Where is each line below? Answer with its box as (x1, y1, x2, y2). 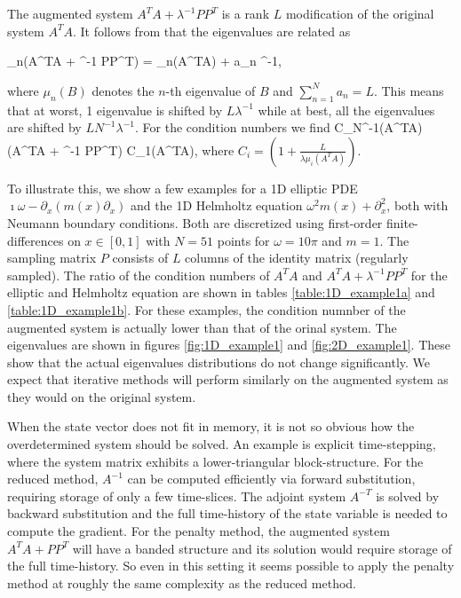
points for (217, 231, 270, 249)
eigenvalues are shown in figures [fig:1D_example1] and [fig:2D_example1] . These (7, 335, 450, 354)
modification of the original (285, 4, 434, 22)
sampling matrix (7, 248, 97, 267)
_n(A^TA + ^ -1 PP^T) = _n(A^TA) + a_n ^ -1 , (7, 51, 282, 70)
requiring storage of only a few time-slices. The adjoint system (7, 486, 346, 505)
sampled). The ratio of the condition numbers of (7, 265, 270, 284)
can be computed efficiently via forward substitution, (127, 469, 416, 488)
